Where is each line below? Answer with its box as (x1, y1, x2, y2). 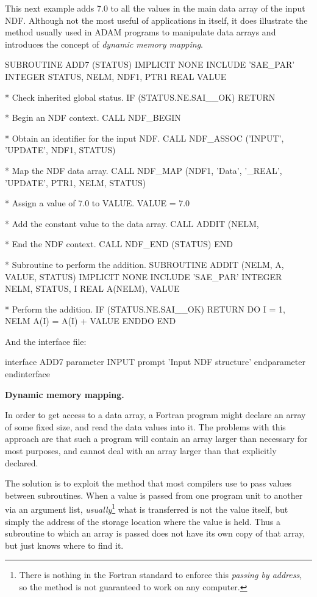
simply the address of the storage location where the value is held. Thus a (5, 515, 281, 527)
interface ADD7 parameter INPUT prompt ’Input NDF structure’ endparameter (5, 355, 305, 368)
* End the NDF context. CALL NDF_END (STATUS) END (5, 237, 233, 250)
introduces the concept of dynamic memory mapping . (5, 37, 204, 50)
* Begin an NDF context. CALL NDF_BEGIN (5, 111, 181, 124)
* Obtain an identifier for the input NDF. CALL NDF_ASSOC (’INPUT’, (5, 131, 284, 144)
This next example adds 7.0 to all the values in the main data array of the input (5, 2, 305, 14)
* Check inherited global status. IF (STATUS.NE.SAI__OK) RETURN (5, 90, 276, 103)
